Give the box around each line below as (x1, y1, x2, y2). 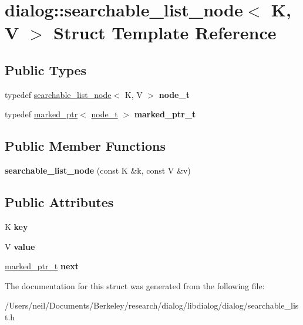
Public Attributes (5, 193, 114, 211)
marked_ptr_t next (5, 260, 79, 272)
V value (5, 240, 35, 252)
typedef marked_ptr (5, 108, 78, 120)
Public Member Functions (5, 137, 166, 155)
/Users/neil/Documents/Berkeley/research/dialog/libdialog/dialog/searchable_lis (5, 299, 299, 312)
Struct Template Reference (53, 21, 277, 45)
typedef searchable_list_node (5, 88, 112, 100)
